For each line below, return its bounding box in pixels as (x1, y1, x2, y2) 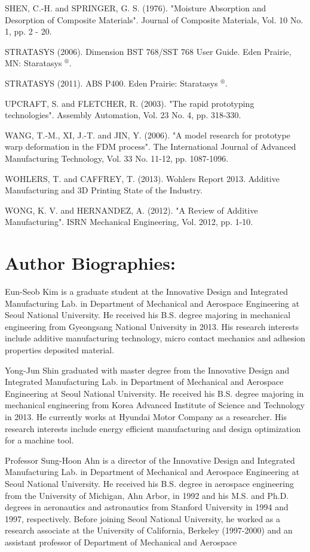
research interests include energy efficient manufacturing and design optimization (5, 422, 301, 434)
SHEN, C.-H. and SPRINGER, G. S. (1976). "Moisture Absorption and (5, 2, 266, 14)
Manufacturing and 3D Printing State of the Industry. (5, 184, 202, 196)
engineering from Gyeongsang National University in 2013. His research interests (5, 320, 299, 332)
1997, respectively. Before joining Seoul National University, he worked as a (5, 512, 281, 525)
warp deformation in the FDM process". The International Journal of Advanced (5, 140, 296, 153)
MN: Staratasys (5, 57, 62, 69)
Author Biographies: (5, 251, 176, 275)
